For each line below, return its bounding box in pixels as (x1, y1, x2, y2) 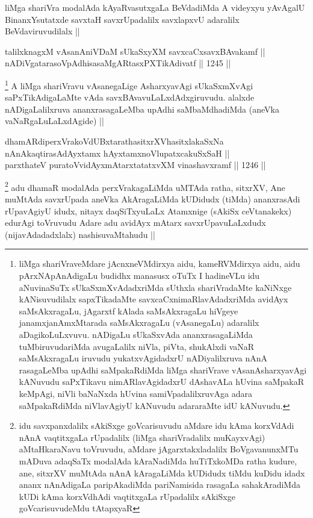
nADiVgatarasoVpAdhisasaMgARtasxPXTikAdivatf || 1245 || (5, 57, 231, 69)
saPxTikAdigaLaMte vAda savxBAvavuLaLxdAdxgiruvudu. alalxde (5, 91, 255, 104)
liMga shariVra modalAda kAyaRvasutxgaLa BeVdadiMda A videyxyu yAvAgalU (5, 1, 305, 13)
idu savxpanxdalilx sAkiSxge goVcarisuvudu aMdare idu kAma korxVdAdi (19, 419, 294, 432)
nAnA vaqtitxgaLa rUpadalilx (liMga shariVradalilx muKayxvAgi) (19, 431, 265, 443)
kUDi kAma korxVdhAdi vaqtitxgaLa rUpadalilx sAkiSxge (19, 490, 235, 502)
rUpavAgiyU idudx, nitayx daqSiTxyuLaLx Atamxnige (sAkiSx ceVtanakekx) (5, 204, 292, 217)
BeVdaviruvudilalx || (5, 25, 80, 37)
